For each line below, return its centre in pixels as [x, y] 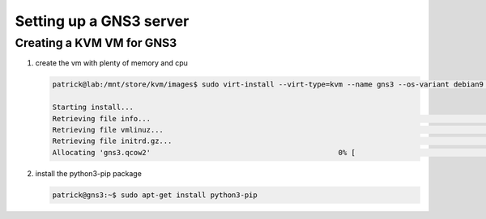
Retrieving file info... [102, 118]
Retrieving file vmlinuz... [108, 130]
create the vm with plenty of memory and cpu [111, 63]
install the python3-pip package [88, 173]
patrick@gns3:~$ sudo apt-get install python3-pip [155, 195]
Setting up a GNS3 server [102, 21]
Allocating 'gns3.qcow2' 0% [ [204, 152]
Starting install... [93, 107]
